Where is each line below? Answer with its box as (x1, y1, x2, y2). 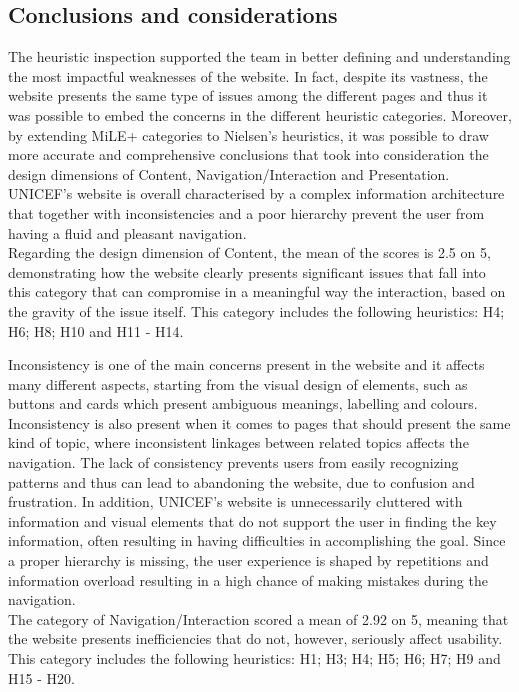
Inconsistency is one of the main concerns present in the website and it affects (8, 354, 485, 375)
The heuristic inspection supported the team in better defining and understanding (8, 46, 511, 67)
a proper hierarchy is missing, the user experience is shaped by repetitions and (8, 550, 489, 571)
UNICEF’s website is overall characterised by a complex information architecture (8, 183, 505, 204)
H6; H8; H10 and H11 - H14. (8, 320, 184, 341)
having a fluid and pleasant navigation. (8, 222, 247, 243)
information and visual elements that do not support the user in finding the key (8, 510, 497, 531)
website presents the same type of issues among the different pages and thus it (8, 85, 488, 106)
